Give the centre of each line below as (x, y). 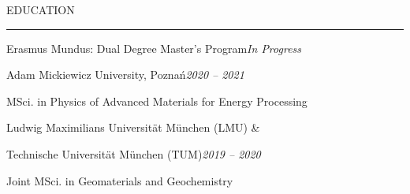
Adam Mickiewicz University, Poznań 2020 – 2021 (125, 75)
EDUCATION (41, 9)
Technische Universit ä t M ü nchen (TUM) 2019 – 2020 (134, 153)
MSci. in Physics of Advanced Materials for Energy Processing (157, 101)
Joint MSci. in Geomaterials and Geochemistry (120, 180)
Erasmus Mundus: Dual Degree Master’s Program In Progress (154, 48)
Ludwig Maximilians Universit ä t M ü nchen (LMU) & (133, 127)
